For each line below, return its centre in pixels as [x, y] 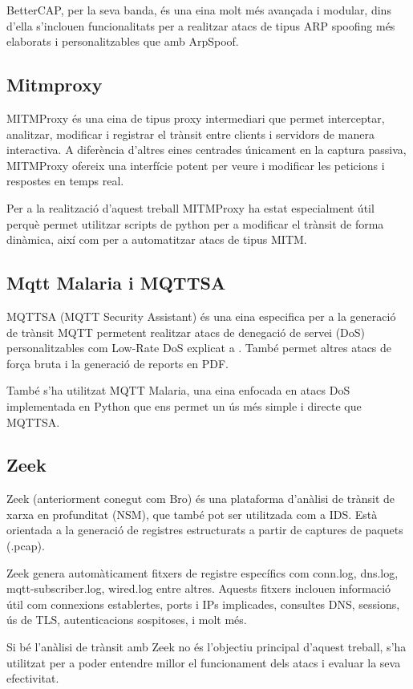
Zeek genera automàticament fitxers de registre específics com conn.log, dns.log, [202, 572]
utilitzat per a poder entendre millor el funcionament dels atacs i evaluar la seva [204, 662]
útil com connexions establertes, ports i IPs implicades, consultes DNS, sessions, [203, 604]
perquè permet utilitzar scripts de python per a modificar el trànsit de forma [195, 223]
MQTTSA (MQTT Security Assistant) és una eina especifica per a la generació [201, 316]
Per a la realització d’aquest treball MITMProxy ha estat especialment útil [190, 207]
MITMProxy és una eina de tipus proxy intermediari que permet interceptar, [196, 118]
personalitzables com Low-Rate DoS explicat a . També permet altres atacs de [199, 348]
